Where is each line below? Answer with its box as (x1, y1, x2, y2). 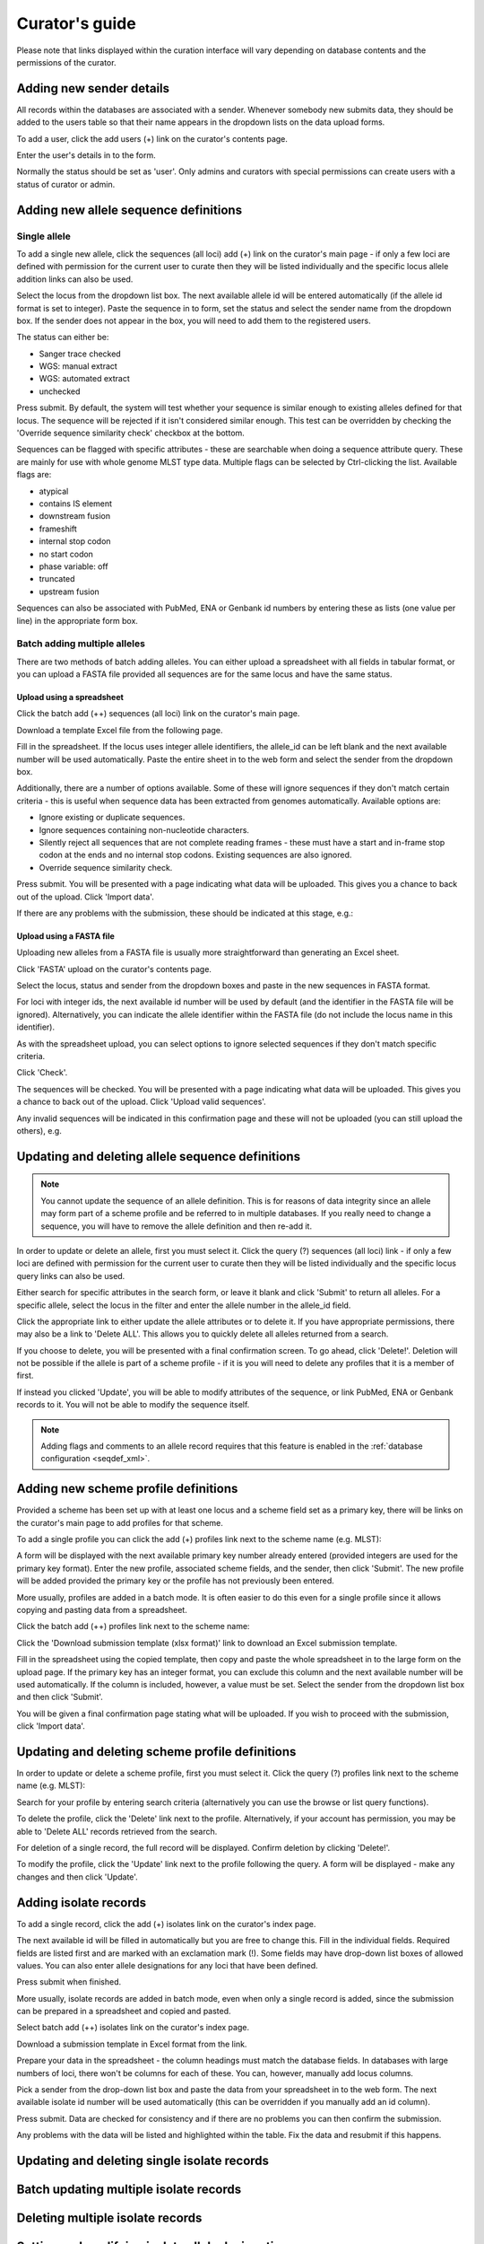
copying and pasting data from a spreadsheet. (16, 1605, 187, 1616)
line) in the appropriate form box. (16, 615, 139, 626)
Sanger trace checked (39, 348, 121, 359)
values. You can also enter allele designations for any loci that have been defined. (16, 1959, 318, 1970)
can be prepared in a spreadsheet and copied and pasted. (16, 2006, 232, 2017)
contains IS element (39, 498, 112, 509)
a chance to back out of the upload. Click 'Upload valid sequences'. (16, 1096, 266, 1108)
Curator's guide (16, 13, 136, 33)
